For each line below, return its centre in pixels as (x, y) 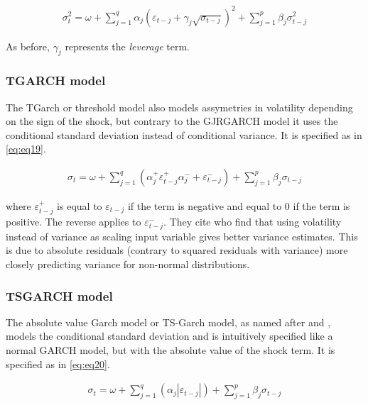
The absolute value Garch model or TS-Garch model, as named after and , (168, 322)
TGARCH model (56, 81)
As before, (28, 46)
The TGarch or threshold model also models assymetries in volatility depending (179, 107)
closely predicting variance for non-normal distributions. (128, 264)
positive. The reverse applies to (74, 222)
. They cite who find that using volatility (253, 222)
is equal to (80, 205)
